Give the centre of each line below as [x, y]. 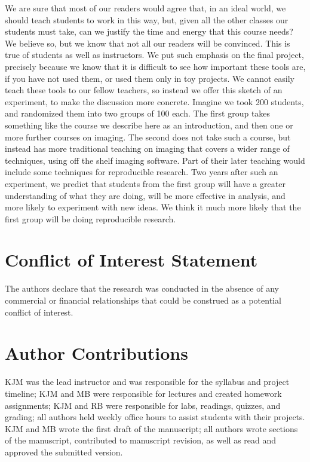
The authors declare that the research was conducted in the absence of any [142, 288]
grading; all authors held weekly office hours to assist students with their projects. [155, 417]
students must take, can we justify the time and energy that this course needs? [149, 31]
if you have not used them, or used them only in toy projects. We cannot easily [150, 78]
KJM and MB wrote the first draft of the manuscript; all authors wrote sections [151, 428]
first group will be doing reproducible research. [90, 218]
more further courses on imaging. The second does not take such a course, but [148, 137]
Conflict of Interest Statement [131, 260]
